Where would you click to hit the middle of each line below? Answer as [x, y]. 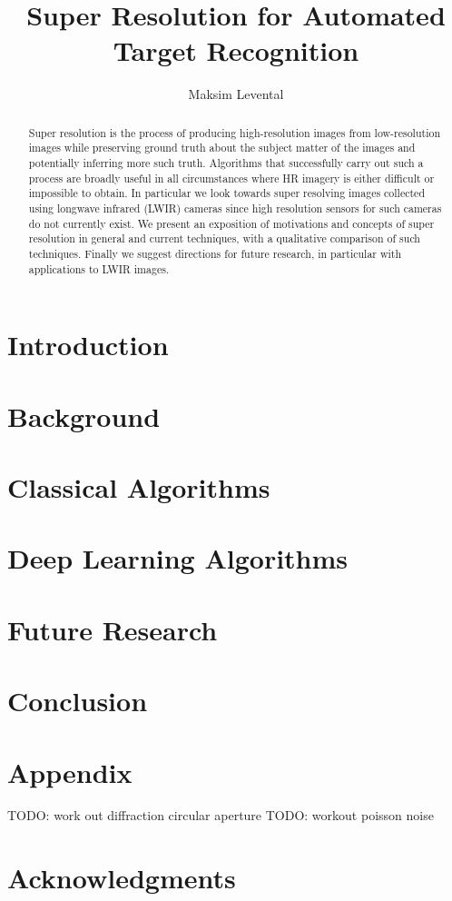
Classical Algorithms [139, 487]
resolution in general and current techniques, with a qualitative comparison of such [224, 238]
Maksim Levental [236, 94]
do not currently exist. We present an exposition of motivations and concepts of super [231, 223]
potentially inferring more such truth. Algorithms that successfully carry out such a [226, 163]
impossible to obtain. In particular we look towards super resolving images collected [227, 193]
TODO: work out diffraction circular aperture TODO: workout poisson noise [221, 815]
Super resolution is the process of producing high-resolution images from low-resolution [235, 132]
